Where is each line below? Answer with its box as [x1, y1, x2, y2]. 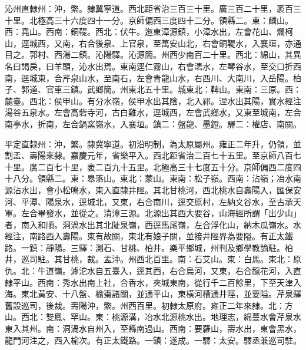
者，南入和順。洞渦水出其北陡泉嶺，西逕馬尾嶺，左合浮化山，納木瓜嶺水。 [5, 218, 293, 230]
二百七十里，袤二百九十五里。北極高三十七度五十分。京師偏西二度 [37, 160, 293, 173]
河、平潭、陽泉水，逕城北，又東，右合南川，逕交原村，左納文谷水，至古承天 [5, 195, 301, 207]
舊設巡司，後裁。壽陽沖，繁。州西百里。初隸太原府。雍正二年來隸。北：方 [5, 299, 293, 311]
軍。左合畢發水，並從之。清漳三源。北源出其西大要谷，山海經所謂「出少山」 [5, 207, 301, 219]
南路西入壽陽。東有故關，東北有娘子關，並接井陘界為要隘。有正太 [29, 230, 285, 242]
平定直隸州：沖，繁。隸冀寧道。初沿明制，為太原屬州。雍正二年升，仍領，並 [5, 137, 301, 150]
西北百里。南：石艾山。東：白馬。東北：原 [136, 253, 301, 265]
